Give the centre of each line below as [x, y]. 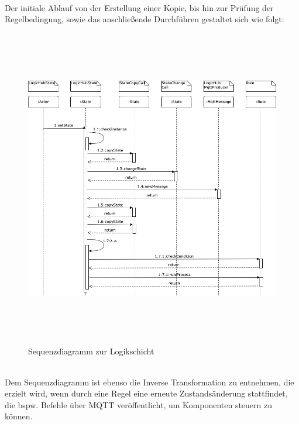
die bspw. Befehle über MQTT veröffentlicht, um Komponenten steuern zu [139, 404]
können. [19, 416]
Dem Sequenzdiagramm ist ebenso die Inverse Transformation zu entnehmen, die [149, 382]
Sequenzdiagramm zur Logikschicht [91, 351]
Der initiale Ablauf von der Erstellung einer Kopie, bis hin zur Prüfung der [139, 7]
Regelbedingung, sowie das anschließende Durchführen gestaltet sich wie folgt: [145, 19]
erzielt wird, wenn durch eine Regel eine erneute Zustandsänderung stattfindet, [146, 393]
